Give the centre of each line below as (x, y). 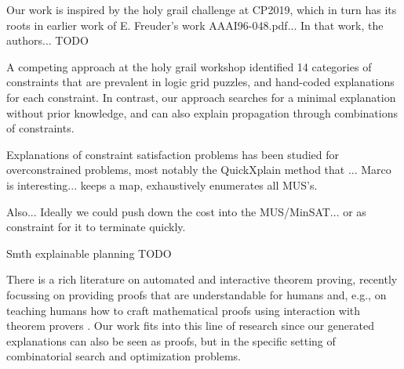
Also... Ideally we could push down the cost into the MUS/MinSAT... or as (186, 211)
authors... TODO (47, 40)
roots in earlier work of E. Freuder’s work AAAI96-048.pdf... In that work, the (195, 25)
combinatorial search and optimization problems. (124, 356)
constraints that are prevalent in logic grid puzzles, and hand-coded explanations (200, 82)
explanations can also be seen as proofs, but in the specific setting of (171, 340)
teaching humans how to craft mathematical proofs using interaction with (184, 310)
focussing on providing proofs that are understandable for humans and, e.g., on (197, 294)
